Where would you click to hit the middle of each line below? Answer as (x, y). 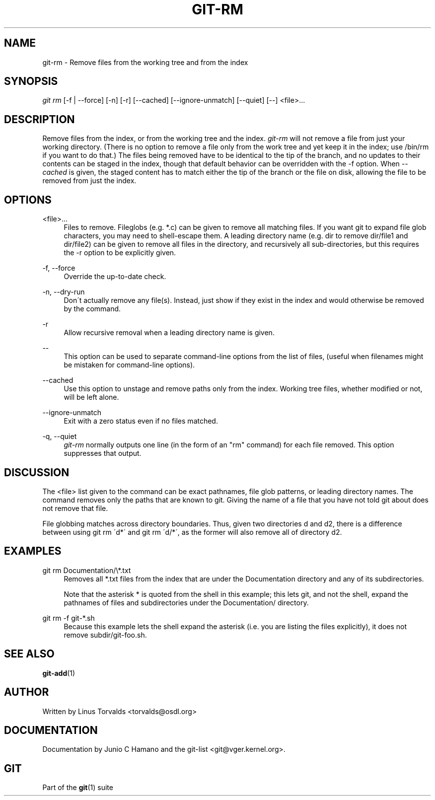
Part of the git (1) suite (78, 788)
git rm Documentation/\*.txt (87, 570)
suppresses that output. (103, 453)
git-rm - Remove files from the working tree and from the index (145, 62)
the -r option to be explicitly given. (120, 253)
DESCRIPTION (39, 119)
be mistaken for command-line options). (129, 365)
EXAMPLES (33, 551)
